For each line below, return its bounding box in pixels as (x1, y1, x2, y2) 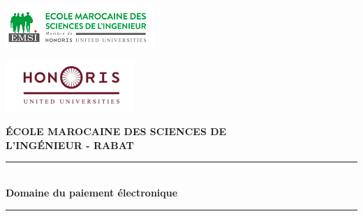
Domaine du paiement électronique (6, 185, 178, 199)
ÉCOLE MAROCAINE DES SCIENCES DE (6, 124, 227, 139)
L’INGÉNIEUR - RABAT (6, 137, 134, 152)
